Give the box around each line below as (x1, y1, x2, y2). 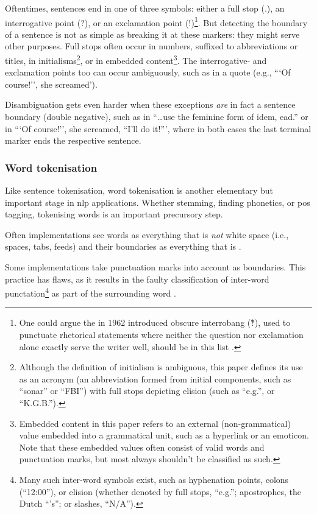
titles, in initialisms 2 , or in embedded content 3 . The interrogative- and (5, 52, 267, 66)
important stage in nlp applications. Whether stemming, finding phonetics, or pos (5, 195, 310, 208)
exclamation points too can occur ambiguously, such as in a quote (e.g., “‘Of (5, 66, 291, 79)
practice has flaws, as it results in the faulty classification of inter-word (5, 272, 269, 285)
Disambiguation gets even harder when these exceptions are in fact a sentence (5, 98, 296, 111)
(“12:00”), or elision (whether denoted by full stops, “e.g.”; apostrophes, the (19, 485, 301, 498)
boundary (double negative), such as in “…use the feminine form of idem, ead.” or (5, 110, 308, 123)
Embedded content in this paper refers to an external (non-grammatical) (19, 417, 291, 429)
